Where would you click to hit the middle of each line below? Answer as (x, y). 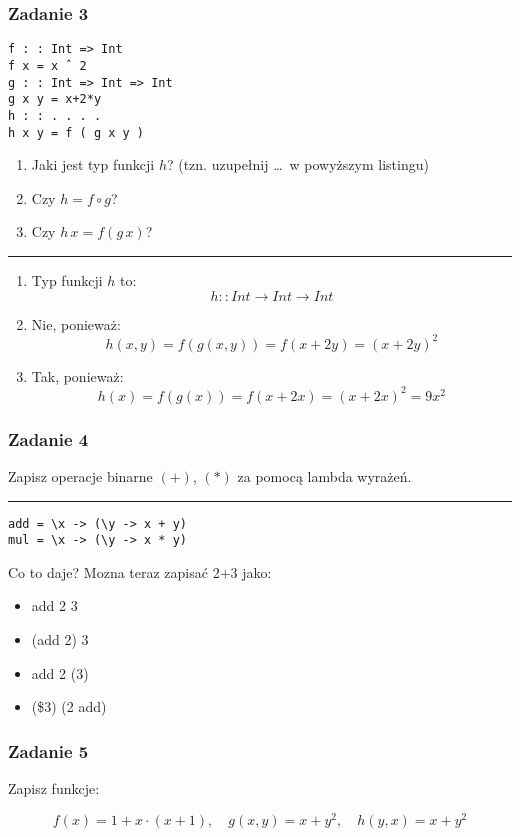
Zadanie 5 (48, 750)
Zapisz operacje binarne (80, 475)
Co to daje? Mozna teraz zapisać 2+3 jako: (140, 571)
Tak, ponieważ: (77, 375)
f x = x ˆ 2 (47, 65)
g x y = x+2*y (55, 99)
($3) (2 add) (69, 706)
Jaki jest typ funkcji (93, 164)
